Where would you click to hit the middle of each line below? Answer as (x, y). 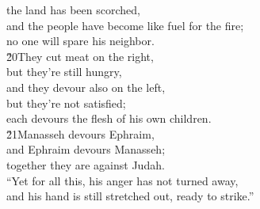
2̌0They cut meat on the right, (80, 56)
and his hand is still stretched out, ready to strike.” (130, 196)
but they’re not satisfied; (66, 103)
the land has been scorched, (73, 9)
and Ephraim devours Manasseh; (86, 149)
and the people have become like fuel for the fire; (125, 25)
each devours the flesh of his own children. (109, 118)
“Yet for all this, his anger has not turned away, (122, 180)
